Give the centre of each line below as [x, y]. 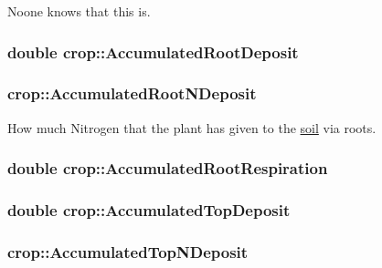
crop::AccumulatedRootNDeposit [132, 93]
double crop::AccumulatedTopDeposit [149, 210]
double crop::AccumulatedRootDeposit [153, 52]
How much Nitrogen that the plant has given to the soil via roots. [192, 127]
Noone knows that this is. [79, 11]
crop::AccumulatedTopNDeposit [128, 251]
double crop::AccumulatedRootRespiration [168, 168]
